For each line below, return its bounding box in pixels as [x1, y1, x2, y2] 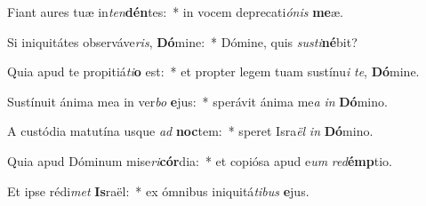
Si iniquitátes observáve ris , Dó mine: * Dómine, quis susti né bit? [7, 32, 358, 51]
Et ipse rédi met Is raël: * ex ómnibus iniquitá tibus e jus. [7, 181, 309, 200]
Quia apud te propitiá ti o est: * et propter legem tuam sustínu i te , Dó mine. [7, 62, 420, 81]
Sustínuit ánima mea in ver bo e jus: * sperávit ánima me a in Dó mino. [7, 91, 388, 110]
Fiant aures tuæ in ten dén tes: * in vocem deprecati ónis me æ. [7, 3, 343, 20]
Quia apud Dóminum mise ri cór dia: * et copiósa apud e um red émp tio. [7, 151, 392, 170]
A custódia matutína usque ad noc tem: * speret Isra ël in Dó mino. [7, 122, 374, 140]
